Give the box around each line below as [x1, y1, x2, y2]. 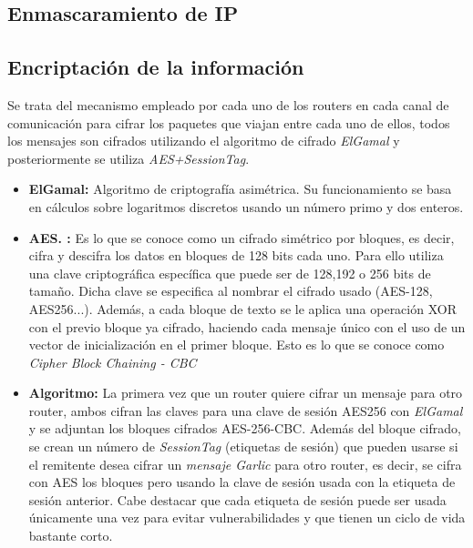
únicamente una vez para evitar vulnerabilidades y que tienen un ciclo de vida [28, 508, 466, 527]
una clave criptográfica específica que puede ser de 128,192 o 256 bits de [28, 263, 431, 282]
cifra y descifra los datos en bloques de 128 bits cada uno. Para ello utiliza [28, 246, 444, 265]
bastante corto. [28, 526, 113, 545]
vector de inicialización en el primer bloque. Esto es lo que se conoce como [28, 335, 445, 354]
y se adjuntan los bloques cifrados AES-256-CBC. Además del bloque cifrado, [28, 419, 461, 438]
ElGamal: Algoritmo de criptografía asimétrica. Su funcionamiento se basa [28, 179, 452, 198]
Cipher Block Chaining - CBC [28, 352, 197, 371]
